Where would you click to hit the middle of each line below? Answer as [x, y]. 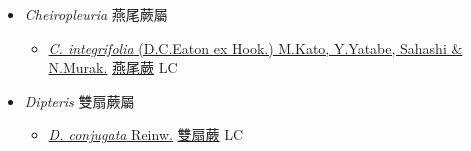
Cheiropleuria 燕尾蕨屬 [96, 14]
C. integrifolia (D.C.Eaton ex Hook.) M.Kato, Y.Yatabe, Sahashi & [255, 47]
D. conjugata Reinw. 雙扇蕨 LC [146, 134]
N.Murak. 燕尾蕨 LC [113, 67]
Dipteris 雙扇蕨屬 [79, 100]
